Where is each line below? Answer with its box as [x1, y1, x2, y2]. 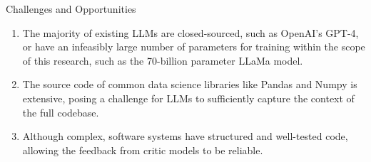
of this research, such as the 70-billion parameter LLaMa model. [22, 53, 303, 67]
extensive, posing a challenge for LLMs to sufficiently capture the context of [22, 90, 355, 105]
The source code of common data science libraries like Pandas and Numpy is [22, 77, 357, 92]
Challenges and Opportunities [6, 1, 136, 16]
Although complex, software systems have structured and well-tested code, [22, 129, 348, 144]
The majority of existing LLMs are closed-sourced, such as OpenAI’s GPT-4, [22, 25, 359, 40]
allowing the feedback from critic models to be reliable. [22, 142, 263, 157]
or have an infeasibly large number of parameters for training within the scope [22, 39, 365, 54]
